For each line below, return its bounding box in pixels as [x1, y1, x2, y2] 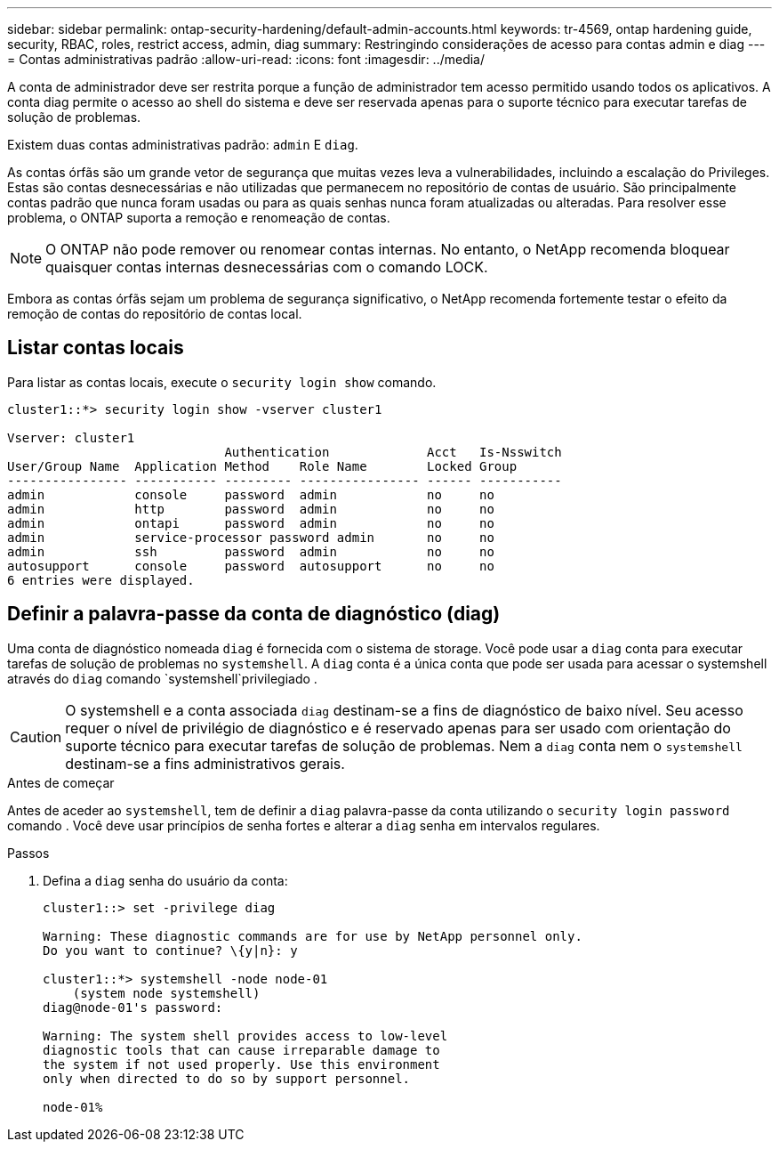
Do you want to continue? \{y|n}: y [43, 943, 298, 958]
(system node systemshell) [72, 985, 261, 1000]
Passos [7, 845, 50, 861]
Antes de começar [7, 774, 115, 790]
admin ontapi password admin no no [7, 515, 494, 530]
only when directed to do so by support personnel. [43, 1071, 411, 1086]
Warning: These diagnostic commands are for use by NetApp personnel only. [43, 928, 582, 943]
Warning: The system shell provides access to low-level [43, 1028, 448, 1043]
